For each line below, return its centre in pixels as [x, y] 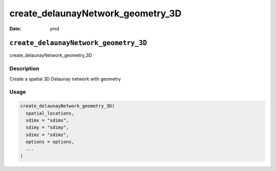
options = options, [50, 142]
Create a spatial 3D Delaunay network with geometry [65, 79]
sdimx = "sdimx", [47, 120]
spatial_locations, [50, 113]
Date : [15, 29]
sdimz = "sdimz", [47, 135]
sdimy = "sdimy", [47, 127]
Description [24, 69]
